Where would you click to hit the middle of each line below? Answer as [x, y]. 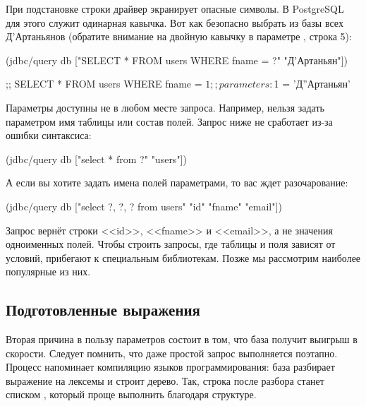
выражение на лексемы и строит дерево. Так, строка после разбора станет [165, 380]
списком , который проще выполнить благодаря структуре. [131, 394]
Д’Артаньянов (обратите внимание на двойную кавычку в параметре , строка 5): [179, 36]
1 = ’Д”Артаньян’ [312, 84]
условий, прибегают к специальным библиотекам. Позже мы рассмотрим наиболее [183, 257]
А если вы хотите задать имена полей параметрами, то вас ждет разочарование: [177, 183]
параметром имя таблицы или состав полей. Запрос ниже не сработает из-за [169, 121]
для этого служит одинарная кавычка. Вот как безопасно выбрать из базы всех [175, 22]
